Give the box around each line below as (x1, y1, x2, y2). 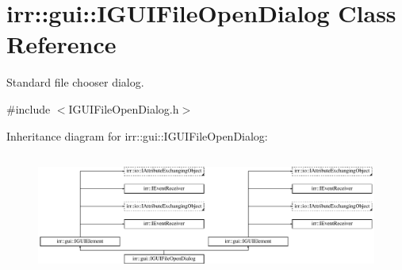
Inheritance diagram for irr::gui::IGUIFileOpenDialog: (6, 127, 268, 144)
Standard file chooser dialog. (6, 74, 144, 91)
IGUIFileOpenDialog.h (68, 100, 179, 117)
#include (6, 100, 51, 117)
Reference (6, 28, 117, 60)
